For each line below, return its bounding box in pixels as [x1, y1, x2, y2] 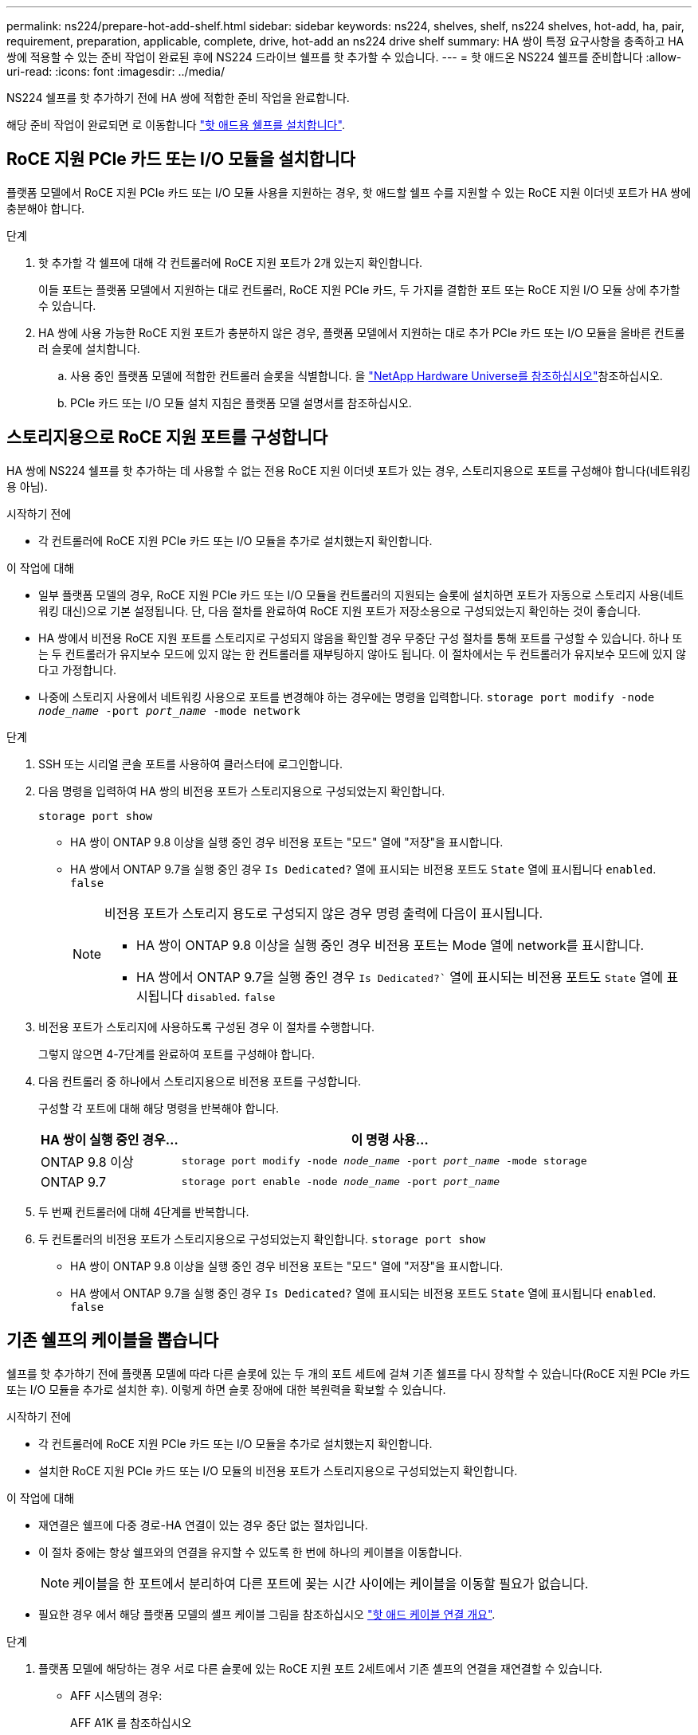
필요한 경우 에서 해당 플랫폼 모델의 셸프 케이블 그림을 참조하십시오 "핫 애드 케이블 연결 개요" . [38, 1607, 496, 1621]
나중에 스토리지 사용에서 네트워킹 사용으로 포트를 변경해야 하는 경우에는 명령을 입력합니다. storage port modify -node [38, 689, 655, 704]
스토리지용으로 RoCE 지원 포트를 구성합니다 [6, 427, 328, 448]
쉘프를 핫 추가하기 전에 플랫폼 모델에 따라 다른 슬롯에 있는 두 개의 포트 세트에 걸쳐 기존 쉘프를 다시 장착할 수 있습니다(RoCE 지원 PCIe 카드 [6, 1366, 691, 1380]
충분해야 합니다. [6, 201, 85, 215]
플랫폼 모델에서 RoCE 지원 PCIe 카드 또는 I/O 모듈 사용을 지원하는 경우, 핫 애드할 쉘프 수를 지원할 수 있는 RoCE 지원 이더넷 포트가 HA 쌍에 [6, 185, 692, 199]
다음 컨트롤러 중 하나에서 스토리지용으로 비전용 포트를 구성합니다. [38, 1074, 362, 1088]
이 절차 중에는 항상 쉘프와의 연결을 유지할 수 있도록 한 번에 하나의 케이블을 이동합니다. [38, 1545, 462, 1559]
